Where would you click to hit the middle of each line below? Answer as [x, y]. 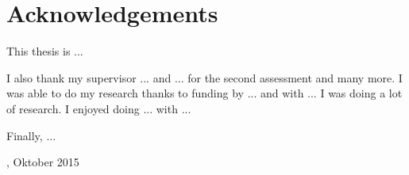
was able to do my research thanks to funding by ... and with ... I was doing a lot [204, 93]
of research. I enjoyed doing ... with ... [99, 108]
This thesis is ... [45, 51]
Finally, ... [31, 135]
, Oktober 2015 [43, 162]
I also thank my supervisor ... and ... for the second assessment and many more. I [204, 77]
